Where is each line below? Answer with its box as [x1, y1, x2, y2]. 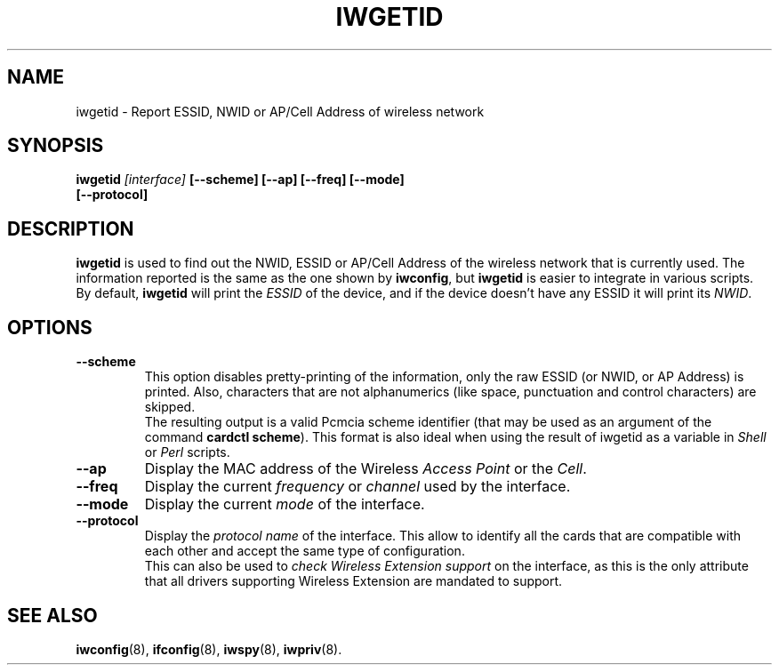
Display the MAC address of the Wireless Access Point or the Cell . [144, 460, 587, 478]
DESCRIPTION [7, 217, 134, 240]
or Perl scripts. [144, 444, 230, 460]
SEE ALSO [7, 604, 98, 627]
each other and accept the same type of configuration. [144, 543, 465, 559]
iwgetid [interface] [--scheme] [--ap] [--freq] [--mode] [76, 172, 405, 188]
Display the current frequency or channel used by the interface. [144, 477, 571, 496]
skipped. [144, 399, 196, 415]
